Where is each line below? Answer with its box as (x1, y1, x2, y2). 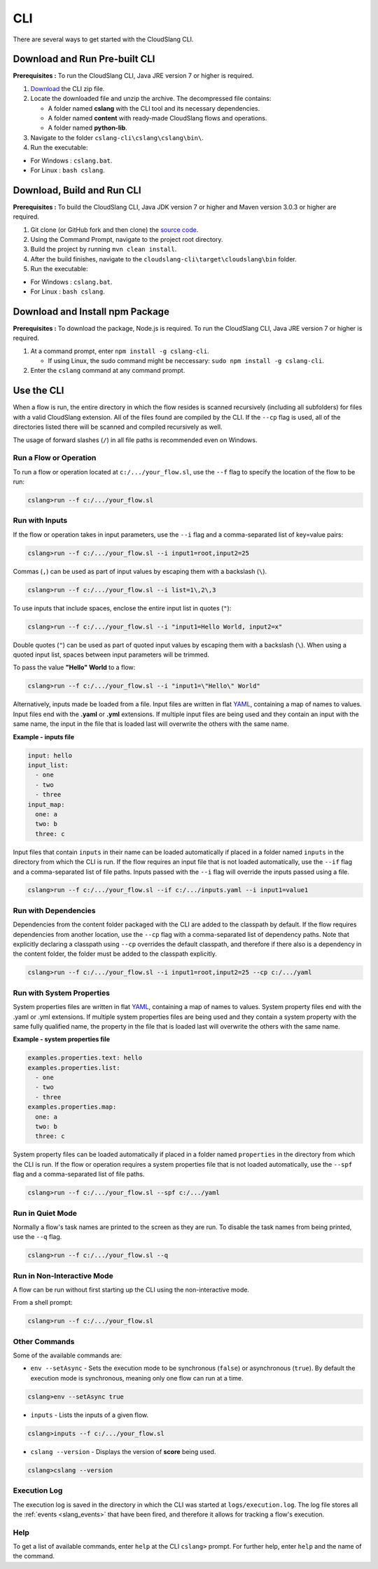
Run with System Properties (13, 988, 110, 998)
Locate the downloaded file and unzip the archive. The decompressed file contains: (30, 95, 272, 103)
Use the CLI (13, 385, 64, 397)
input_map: (27, 800, 65, 809)
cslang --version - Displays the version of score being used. (30, 1447, 216, 1455)
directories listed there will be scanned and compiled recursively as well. (13, 423, 223, 431)
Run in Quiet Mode (13, 1208, 77, 1218)
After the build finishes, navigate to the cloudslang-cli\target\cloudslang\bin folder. (30, 254, 297, 263)
